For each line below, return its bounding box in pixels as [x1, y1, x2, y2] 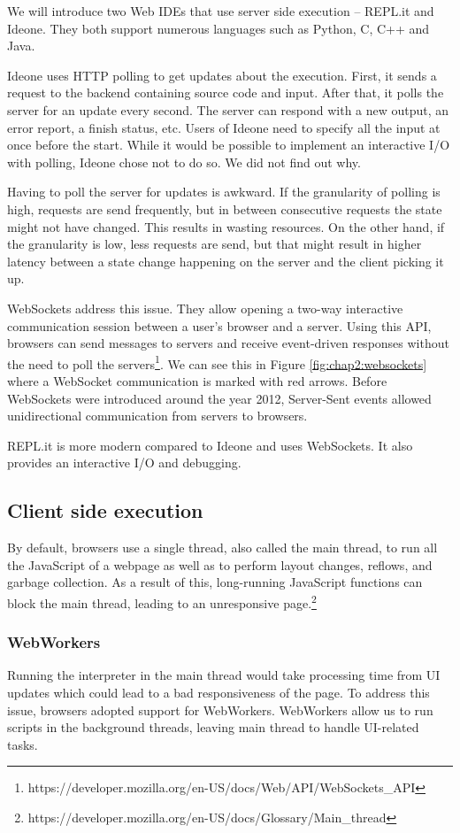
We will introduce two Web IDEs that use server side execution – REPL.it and [7, 2, 434, 19]
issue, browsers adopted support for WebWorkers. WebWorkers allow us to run [7, 700, 433, 719]
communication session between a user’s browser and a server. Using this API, [7, 316, 432, 335]
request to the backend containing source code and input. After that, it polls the [7, 83, 444, 102]
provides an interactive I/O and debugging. [7, 453, 241, 472]
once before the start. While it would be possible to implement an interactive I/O [7, 135, 450, 154]
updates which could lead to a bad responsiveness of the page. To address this [7, 683, 430, 701]
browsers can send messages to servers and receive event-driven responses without [7, 334, 449, 352]
